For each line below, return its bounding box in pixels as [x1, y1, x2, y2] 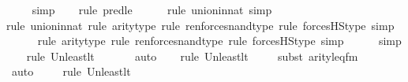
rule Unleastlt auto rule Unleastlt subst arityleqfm [26, 47, 358, 64]
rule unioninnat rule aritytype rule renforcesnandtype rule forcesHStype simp [6, 17, 395, 33]
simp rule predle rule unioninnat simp [32, 2, 272, 17]
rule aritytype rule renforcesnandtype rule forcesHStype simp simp [37, 32, 402, 49]
